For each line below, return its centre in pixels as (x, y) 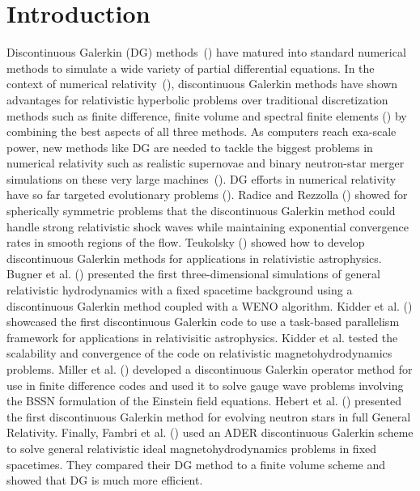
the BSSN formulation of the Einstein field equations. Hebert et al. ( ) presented (204, 401)
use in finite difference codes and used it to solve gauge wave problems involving (205, 385)
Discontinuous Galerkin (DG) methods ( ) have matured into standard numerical (206, 52)
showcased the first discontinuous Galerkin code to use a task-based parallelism (203, 322)
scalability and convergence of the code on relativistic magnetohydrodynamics (199, 353)
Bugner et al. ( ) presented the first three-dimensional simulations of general (193, 274)
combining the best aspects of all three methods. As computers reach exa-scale (202, 131)
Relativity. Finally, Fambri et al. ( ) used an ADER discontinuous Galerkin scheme (210, 432)
